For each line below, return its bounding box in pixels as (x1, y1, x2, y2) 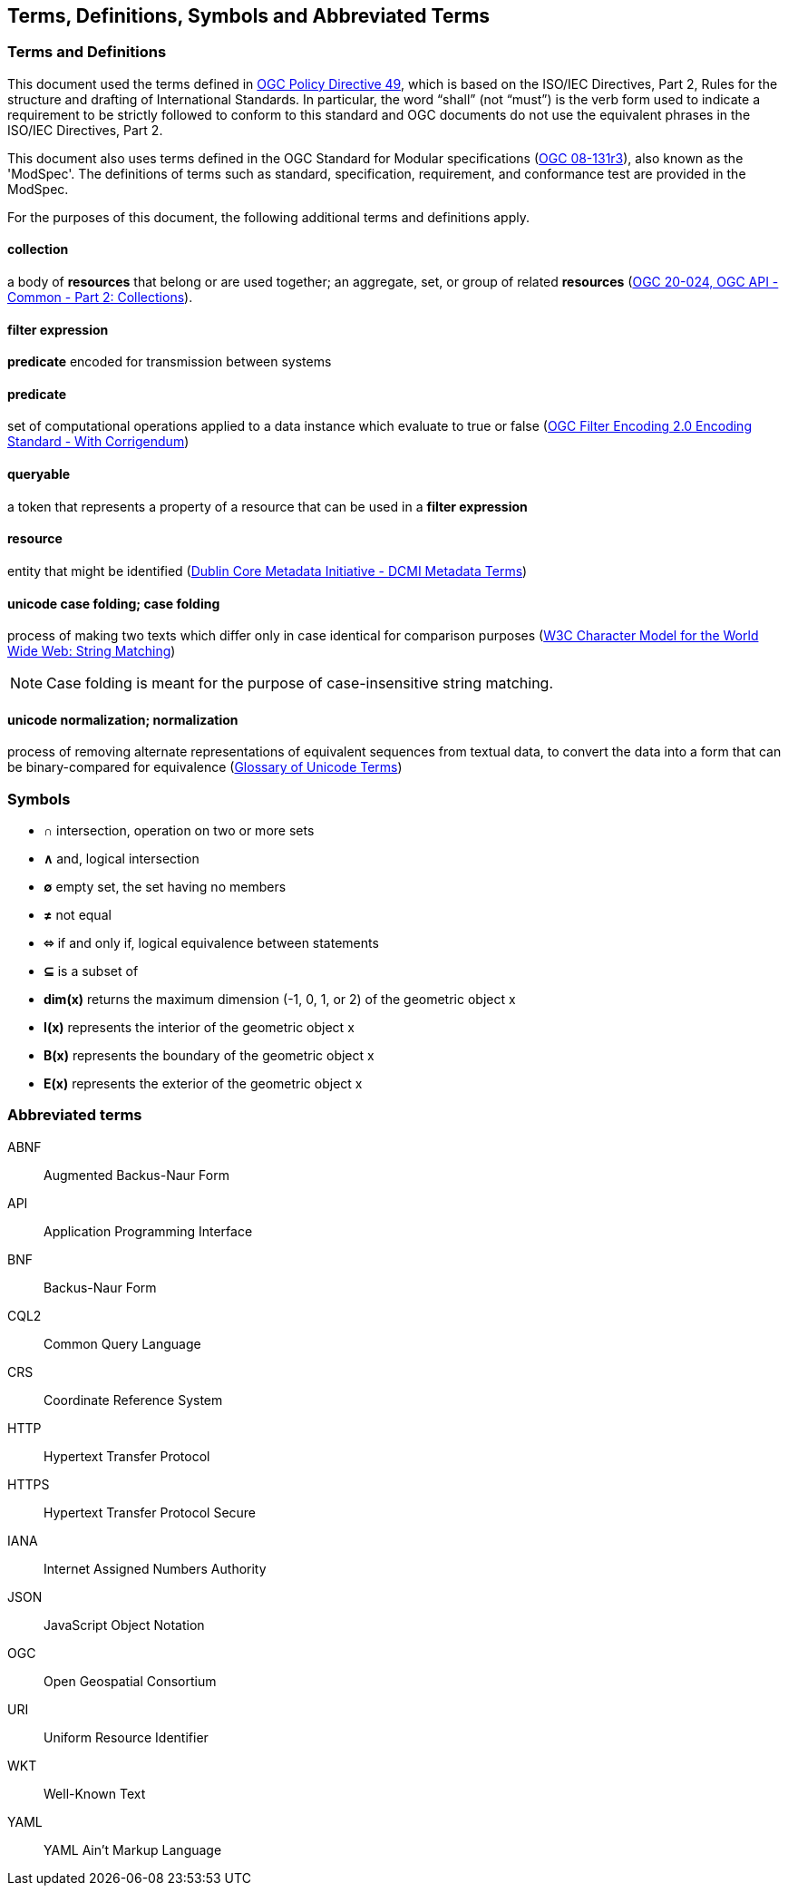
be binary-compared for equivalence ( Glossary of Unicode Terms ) (7, 759, 403, 776)
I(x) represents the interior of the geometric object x (44, 1020, 355, 1036)
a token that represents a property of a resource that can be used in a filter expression (7, 498, 528, 514)
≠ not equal (44, 907, 112, 923)
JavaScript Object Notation (44, 1616, 205, 1633)
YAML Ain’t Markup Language (44, 1841, 222, 1858)
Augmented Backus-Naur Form (44, 1166, 229, 1183)
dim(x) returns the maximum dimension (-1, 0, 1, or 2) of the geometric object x (44, 991, 516, 1008)
